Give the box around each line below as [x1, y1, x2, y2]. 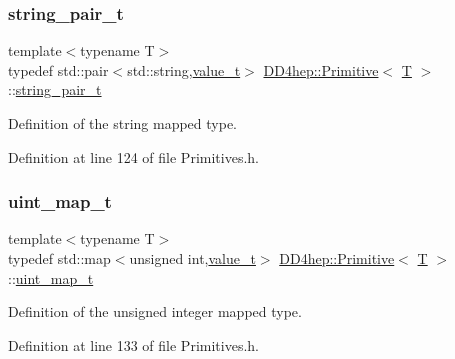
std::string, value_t [127, 59, 241, 80]
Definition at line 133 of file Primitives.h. [8, 334, 259, 355]
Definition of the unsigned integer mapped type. [8, 301, 302, 322]
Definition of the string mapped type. [8, 113, 238, 133]
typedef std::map [8, 248, 111, 268]
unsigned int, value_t [129, 248, 256, 268]
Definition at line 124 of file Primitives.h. [8, 146, 259, 167]
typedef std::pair [8, 59, 109, 80]
